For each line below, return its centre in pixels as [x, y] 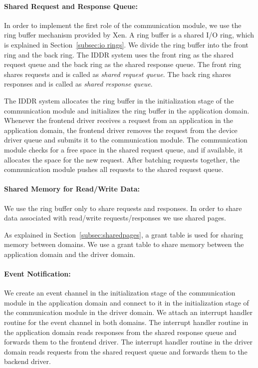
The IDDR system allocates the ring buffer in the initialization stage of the [119, 100]
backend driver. [27, 361]
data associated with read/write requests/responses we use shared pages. [115, 218]
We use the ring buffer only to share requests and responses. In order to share [123, 208]
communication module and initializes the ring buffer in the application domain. [127, 110]
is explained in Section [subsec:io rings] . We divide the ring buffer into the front [126, 44]
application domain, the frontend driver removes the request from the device [121, 130]
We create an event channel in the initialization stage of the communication [120, 293]
